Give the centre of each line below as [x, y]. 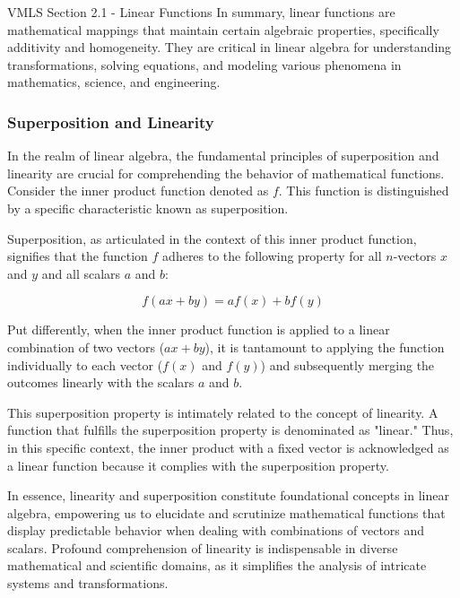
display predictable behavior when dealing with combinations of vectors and [216, 530]
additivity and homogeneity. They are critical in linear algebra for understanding [230, 47]
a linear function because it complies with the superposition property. [198, 465]
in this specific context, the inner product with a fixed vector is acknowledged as [228, 447]
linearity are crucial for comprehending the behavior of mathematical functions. [226, 173]
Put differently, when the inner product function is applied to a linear [199, 329]
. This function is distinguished [364, 191]
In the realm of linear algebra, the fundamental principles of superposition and [223, 156]
